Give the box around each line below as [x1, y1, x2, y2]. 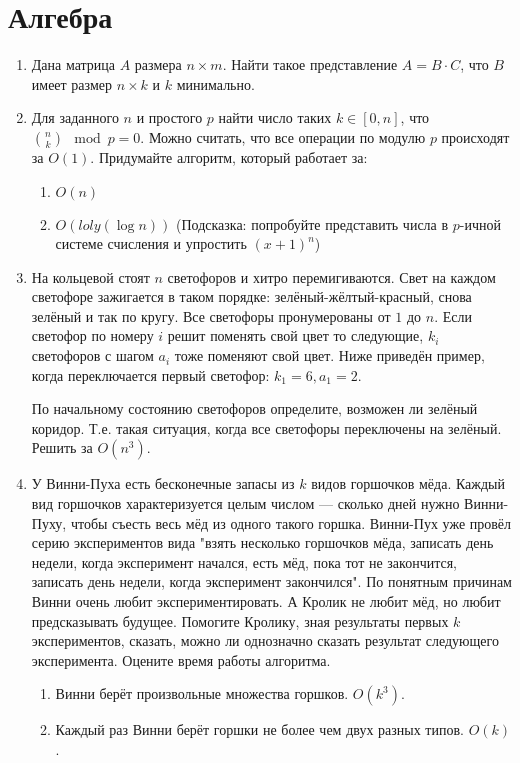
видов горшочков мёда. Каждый [311, 473, 505, 494]
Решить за [31, 437, 93, 458]
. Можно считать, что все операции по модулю [140, 126, 426, 147]
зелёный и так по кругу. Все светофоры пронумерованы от [31, 305, 391, 326]
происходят [441, 126, 510, 147]
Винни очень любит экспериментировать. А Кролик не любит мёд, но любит [31, 591, 501, 611]
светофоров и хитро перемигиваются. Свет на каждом [167, 266, 496, 287]
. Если [434, 305, 472, 326]
